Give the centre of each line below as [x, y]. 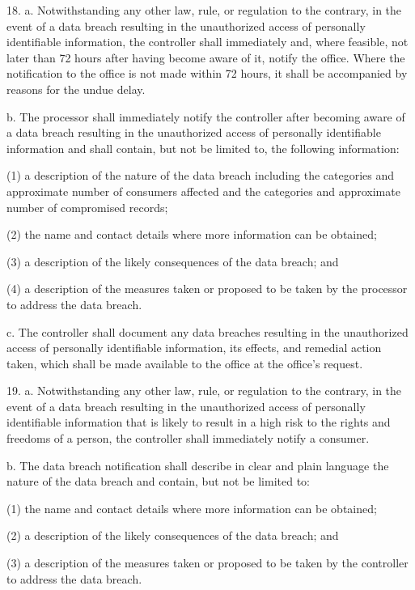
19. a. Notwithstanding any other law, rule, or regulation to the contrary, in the [204, 391]
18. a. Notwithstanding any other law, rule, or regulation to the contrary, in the [204, 10]
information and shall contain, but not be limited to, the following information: [203, 148]
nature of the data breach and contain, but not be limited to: [159, 481]
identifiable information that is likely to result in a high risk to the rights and [199, 422]
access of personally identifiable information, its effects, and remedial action [194, 348]
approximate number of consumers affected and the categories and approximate [203, 191]
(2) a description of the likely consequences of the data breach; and [173, 535]
